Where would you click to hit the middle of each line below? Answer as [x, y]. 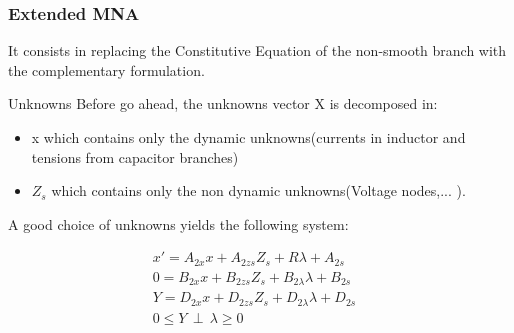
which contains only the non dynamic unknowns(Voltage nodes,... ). [258, 190]
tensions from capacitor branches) [135, 156]
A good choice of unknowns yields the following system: [178, 223]
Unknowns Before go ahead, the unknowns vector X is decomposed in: [223, 103]
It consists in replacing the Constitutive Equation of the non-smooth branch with [257, 50]
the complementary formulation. [106, 69]
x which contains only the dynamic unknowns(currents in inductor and [248, 137]
